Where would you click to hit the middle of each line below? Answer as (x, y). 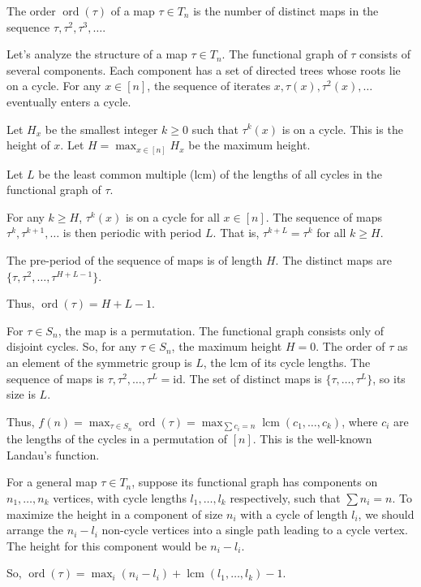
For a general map (52, 482)
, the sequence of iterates (209, 86)
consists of (385, 54)
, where (360, 421)
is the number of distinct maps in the (286, 11)
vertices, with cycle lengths (120, 498)
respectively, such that (285, 498)
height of (28, 145)
